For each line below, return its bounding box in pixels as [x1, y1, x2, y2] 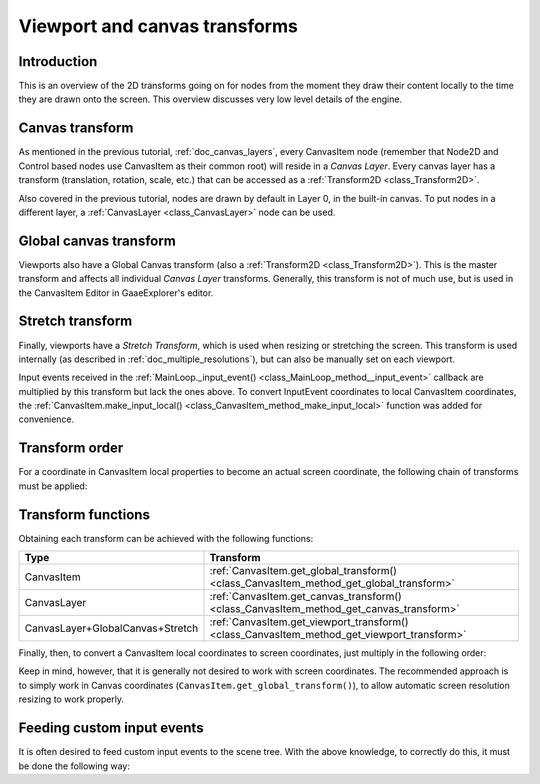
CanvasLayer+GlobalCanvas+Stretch [24, 621, 199, 635]
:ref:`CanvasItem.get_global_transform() [209, 564, 397, 578]
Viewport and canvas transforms [18, 15, 299, 37]
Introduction [18, 53, 98, 70]
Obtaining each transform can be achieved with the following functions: [18, 532, 314, 544]
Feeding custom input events [18, 720, 204, 737]
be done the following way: [18, 760, 130, 772]
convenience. [18, 413, 75, 425]
